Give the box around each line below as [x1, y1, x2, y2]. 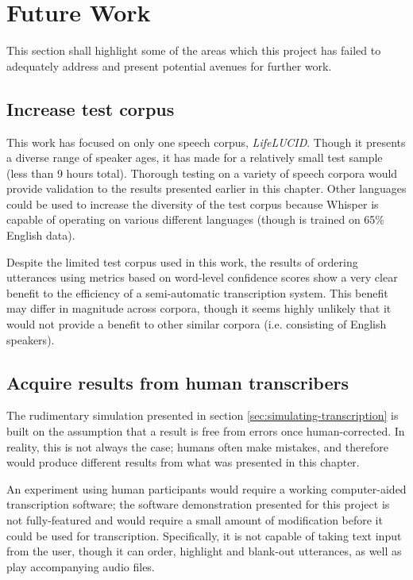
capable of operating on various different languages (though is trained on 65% [6, 211, 385, 228]
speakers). [6, 331, 55, 348]
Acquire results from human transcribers [6, 370, 349, 394]
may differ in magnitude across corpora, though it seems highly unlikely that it [6, 300, 392, 317]
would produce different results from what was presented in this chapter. [6, 454, 360, 471]
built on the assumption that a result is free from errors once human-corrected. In [6, 423, 405, 440]
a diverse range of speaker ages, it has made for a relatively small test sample [6, 149, 383, 166]
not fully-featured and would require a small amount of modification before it [6, 512, 383, 528]
